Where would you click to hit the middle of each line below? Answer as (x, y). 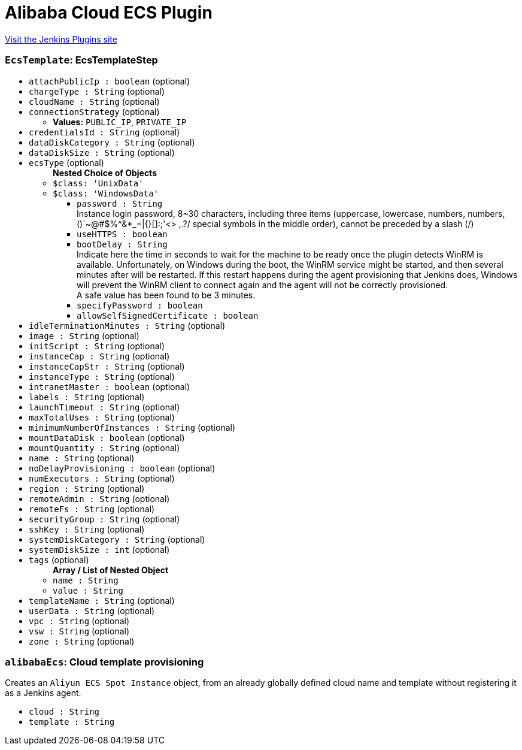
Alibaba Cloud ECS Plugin (109, 13)
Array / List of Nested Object (111, 570)
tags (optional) (59, 560)
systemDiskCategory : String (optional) (117, 539)
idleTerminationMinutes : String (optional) (127, 325)
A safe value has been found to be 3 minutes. (166, 295)
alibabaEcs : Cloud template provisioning (104, 662)
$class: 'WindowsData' (106, 193)
